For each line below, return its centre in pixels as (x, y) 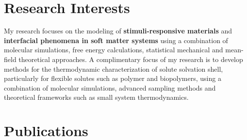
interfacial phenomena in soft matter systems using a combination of (116, 40)
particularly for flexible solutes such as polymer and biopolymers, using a (113, 78)
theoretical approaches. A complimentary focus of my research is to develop (131, 59)
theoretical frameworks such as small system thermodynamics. (96, 97)
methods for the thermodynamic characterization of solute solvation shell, (114, 69)
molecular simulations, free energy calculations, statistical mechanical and (114, 50)
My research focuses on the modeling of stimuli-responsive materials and (118, 31)
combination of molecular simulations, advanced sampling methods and (110, 87)
